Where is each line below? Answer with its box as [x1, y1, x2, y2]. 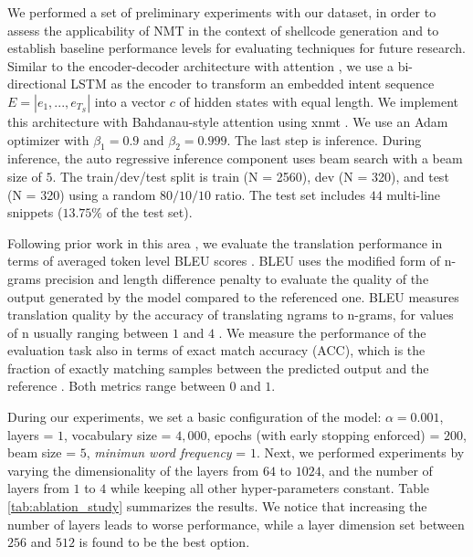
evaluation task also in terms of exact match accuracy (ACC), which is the [7, 341, 426, 360]
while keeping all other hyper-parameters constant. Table [110, 478, 430, 498]
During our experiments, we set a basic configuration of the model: [7, 407, 382, 426]
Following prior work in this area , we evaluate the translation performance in [7, 233, 443, 252]
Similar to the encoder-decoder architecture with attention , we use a [7, 56, 394, 75]
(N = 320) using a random [7, 184, 156, 204]
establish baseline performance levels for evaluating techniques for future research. [7, 38, 467, 58]
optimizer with [7, 130, 89, 149]
